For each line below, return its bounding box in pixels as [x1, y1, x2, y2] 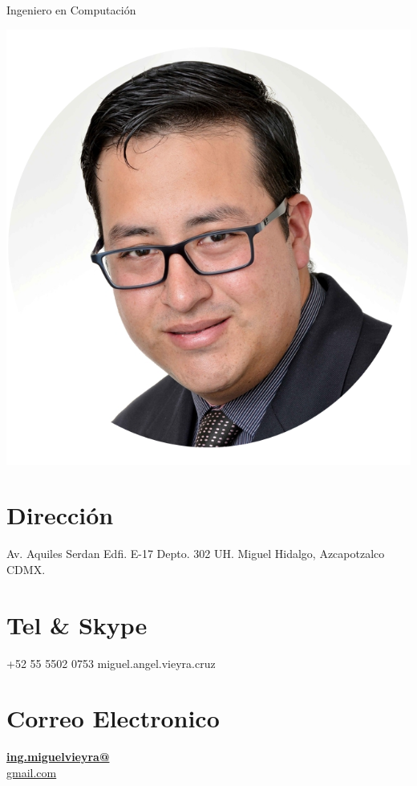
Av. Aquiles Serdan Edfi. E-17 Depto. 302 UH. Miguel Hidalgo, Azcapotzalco [6, 545, 385, 562]
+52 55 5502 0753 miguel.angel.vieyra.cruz [6, 654, 216, 671]
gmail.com [6, 764, 57, 780]
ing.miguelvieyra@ [6, 748, 110, 765]
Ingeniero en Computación [6, 2, 136, 18]
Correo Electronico [6, 702, 220, 735]
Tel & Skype [6, 608, 148, 641]
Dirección [6, 499, 114, 531]
